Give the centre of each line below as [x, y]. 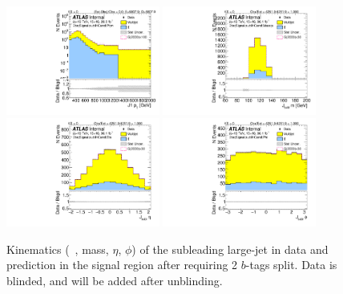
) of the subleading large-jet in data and [230, 249]
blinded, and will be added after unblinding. [115, 281]
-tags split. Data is [291, 265]
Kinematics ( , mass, [58, 249]
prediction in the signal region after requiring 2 [122, 265]
